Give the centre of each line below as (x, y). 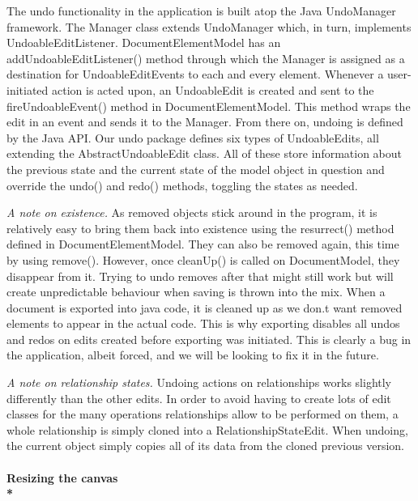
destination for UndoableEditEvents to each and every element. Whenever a (195, 74)
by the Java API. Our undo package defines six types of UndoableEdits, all (193, 137)
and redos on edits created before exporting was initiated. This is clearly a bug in (209, 339)
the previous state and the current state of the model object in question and (196, 169)
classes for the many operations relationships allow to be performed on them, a (203, 414)
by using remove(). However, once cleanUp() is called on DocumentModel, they (203, 259)
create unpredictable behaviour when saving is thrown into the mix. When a (196, 292)
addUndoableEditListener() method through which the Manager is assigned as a (206, 58)
